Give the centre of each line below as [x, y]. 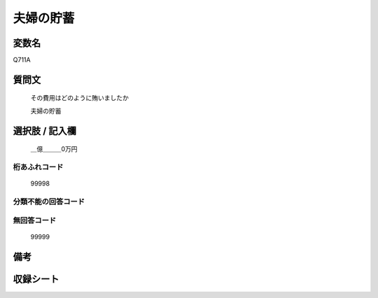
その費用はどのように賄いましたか [79, 98]
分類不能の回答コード [49, 201]
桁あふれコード [38, 167]
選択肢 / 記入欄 [45, 130]
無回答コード [35, 220]
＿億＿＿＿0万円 [54, 149]
